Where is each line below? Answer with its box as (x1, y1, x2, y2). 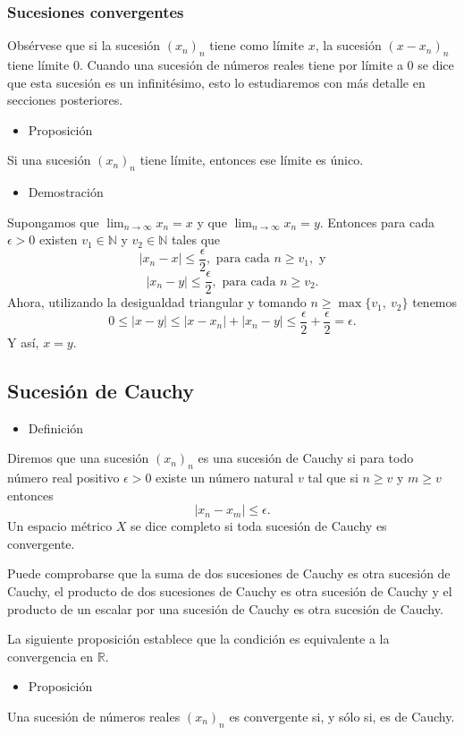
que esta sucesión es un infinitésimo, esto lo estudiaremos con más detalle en (7, 73, 426, 91)
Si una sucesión (7, 150, 91, 169)
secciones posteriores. (7, 90, 123, 109)
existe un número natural (156, 467, 294, 486)
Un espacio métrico (7, 517, 113, 535)
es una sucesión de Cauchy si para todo (198, 449, 414, 467)
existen (39, 230, 78, 249)
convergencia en (7, 646, 94, 665)
